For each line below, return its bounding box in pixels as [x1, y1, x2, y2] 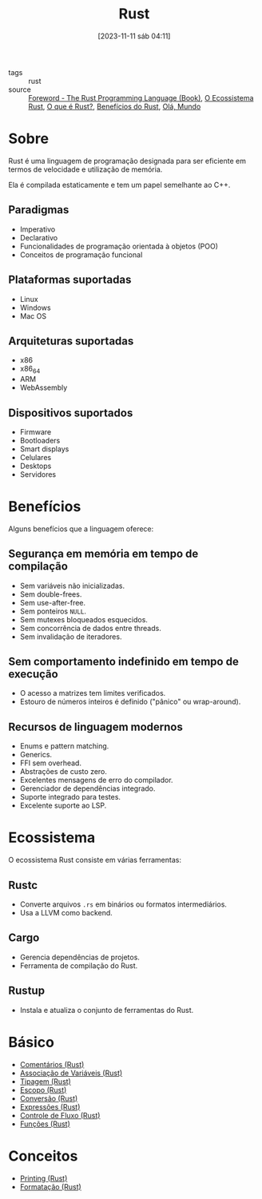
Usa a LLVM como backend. [19, 908, 113, 918]
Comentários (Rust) [19, 1059, 85, 1069]
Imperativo [19, 224, 56, 234]
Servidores [19, 469, 57, 479]
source [8, 85, 32, 94]
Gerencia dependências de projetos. [19, 952, 140, 962]
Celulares [19, 452, 52, 462]
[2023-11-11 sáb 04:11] [97, 31, 171, 41]
